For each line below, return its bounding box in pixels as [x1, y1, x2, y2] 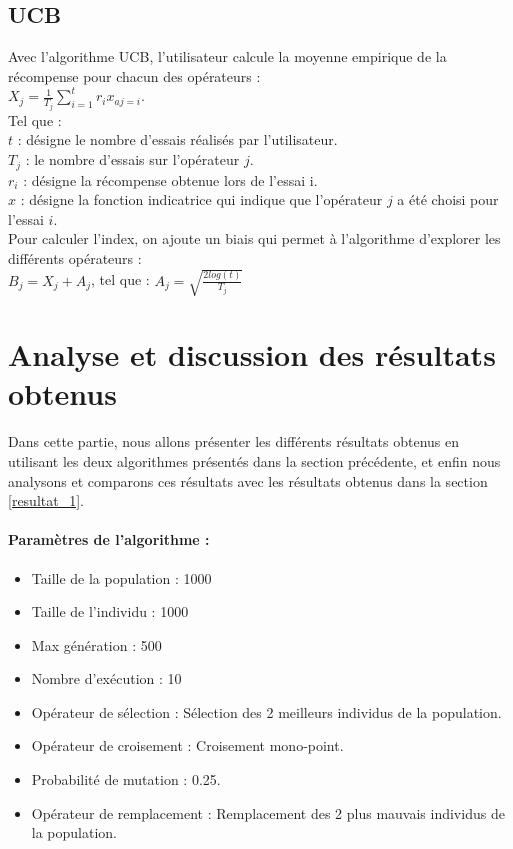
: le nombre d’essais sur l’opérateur [25, 149, 240, 170]
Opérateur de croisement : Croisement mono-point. [31, 735, 344, 756]
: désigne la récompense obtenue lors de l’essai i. [23, 169, 318, 190]
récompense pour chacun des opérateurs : [8, 65, 261, 86]
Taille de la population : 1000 [31, 567, 212, 588]
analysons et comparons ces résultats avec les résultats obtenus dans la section [8, 470, 488, 491]
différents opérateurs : [8, 247, 142, 268]
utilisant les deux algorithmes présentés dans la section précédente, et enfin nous [8, 450, 501, 471]
